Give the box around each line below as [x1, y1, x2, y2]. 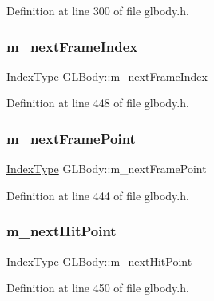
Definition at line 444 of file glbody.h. [6, 187, 189, 203]
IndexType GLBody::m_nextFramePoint [6, 160, 207, 177]
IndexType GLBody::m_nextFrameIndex [6, 67, 208, 84]
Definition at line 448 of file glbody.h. [6, 94, 189, 111]
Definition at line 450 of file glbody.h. [6, 279, 189, 296]
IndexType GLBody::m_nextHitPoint [6, 252, 192, 269]
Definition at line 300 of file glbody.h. [6, 2, 189, 18]
